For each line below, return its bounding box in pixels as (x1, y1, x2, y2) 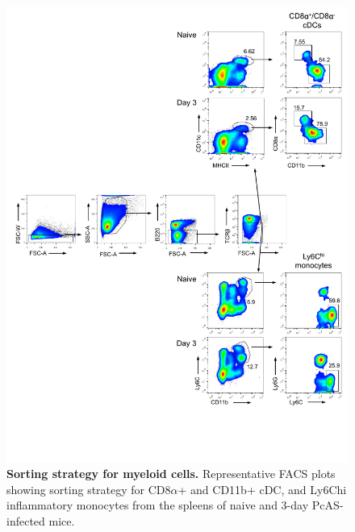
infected (6, 512, 45, 529)
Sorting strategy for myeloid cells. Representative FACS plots (6, 464, 336, 481)
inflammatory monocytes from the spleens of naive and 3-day (6, 497, 309, 513)
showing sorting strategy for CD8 (6, 480, 171, 497)
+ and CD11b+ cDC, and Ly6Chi (177, 480, 347, 497)
